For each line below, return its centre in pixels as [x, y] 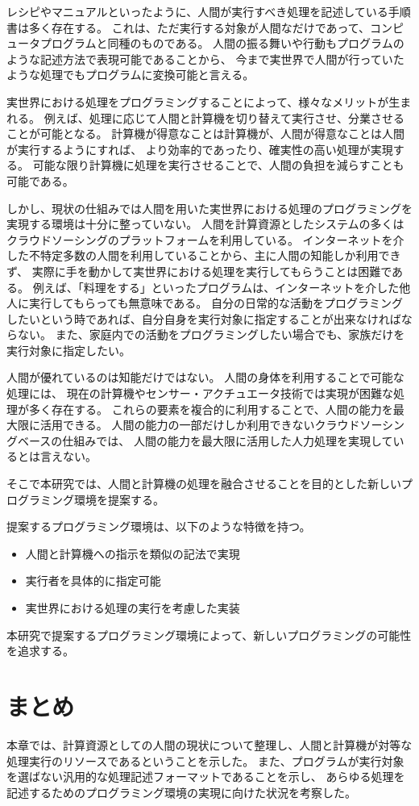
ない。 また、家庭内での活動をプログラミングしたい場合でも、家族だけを [211, 334]
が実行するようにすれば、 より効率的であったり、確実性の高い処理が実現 [200, 149]
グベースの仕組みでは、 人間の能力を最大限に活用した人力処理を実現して [200, 440]
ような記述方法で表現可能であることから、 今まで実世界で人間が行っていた [205, 58]
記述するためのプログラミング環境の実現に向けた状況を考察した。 [181, 792]
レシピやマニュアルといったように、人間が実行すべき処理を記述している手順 [209, 11]
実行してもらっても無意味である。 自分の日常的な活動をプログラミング [216, 303]
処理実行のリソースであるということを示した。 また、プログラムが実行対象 [205, 760]
